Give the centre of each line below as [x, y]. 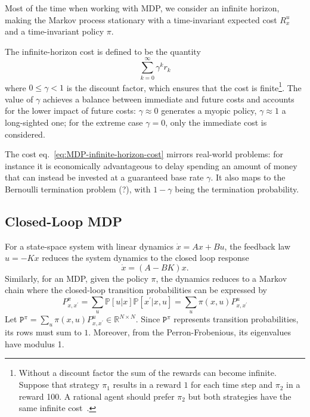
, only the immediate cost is [216, 122]
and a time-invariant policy [55, 31]
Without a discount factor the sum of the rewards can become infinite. [148, 373]
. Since [148, 319]
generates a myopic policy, [209, 111]
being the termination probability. [237, 189]
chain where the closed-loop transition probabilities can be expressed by [136, 290]
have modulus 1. [35, 343]
